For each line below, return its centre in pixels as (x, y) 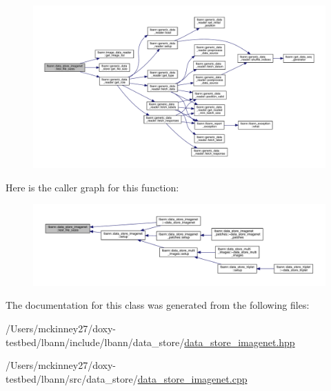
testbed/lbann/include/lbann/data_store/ (95, 342)
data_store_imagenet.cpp (192, 378)
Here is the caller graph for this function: (92, 187)
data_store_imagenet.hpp (240, 342)
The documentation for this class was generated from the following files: (158, 305)
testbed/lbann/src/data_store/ (72, 378)
